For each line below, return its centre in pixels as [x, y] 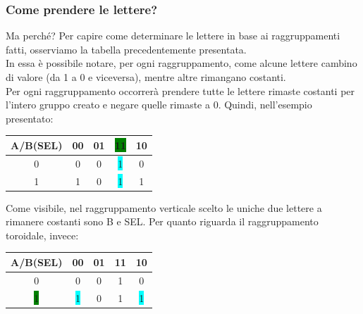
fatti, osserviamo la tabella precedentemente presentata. [126, 49]
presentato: [30, 118]
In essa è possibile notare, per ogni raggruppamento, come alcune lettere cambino [181, 63]
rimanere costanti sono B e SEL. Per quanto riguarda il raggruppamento [162, 221]
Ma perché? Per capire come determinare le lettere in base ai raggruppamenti [173, 36]
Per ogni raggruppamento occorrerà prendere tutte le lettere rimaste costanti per [180, 90]
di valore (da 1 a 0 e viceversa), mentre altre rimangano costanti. [146, 77]
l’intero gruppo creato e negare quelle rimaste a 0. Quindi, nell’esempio [159, 105]
